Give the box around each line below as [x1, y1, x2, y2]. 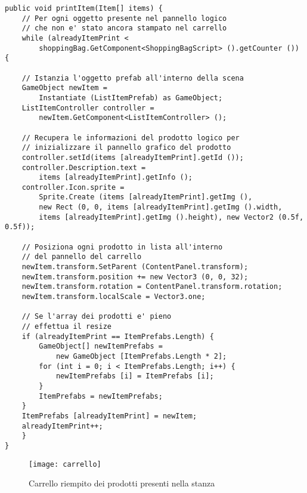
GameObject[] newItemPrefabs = [39, 342, 163, 351]
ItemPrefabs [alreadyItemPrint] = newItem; [21, 411, 197, 420]
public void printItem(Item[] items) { [5, 4, 163, 13]
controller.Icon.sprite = [21, 183, 125, 192]
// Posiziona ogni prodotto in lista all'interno [21, 242, 223, 251]
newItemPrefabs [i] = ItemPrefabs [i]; [55, 372, 214, 381]
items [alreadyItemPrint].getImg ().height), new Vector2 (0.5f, [39, 212, 304, 221]
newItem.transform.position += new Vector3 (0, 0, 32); [21, 272, 249, 281]
